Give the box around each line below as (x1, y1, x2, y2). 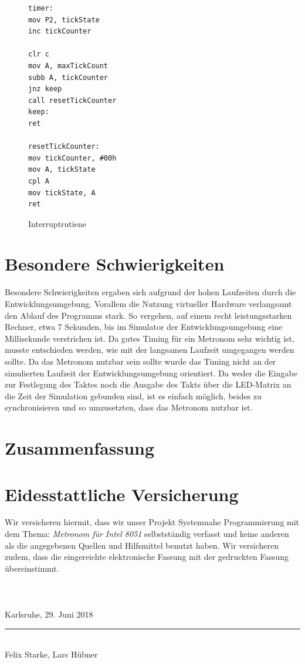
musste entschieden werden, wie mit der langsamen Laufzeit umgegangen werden (5, 343, 294, 356)
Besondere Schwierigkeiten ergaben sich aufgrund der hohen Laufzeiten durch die (5, 286, 296, 298)
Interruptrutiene (28, 217, 86, 229)
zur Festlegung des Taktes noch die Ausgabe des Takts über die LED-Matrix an (5, 378, 292, 391)
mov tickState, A (28, 188, 96, 197)
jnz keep (28, 85, 62, 94)
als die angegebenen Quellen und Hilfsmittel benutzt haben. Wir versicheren (5, 539, 279, 551)
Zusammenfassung (5, 436, 155, 460)
